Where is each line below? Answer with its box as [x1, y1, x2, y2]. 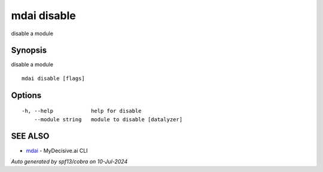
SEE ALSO [11, 131, 50, 142]
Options [11, 90, 42, 100]
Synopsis [11, 45, 47, 56]
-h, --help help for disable [22, 107, 142, 115]
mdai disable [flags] [22, 75, 85, 82]
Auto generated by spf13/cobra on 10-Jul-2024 [11, 158, 128, 165]
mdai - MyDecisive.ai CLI [26, 147, 88, 154]
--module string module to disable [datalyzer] [33, 116, 182, 122]
